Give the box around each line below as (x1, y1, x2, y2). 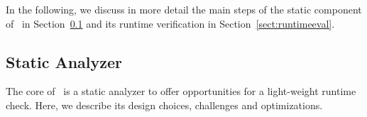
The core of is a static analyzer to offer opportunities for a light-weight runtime (6, 84, 356, 99)
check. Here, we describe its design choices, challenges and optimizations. (6, 97, 323, 112)
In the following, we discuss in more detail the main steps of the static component (6, 2, 362, 16)
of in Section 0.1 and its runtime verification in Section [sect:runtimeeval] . (6, 16, 335, 30)
